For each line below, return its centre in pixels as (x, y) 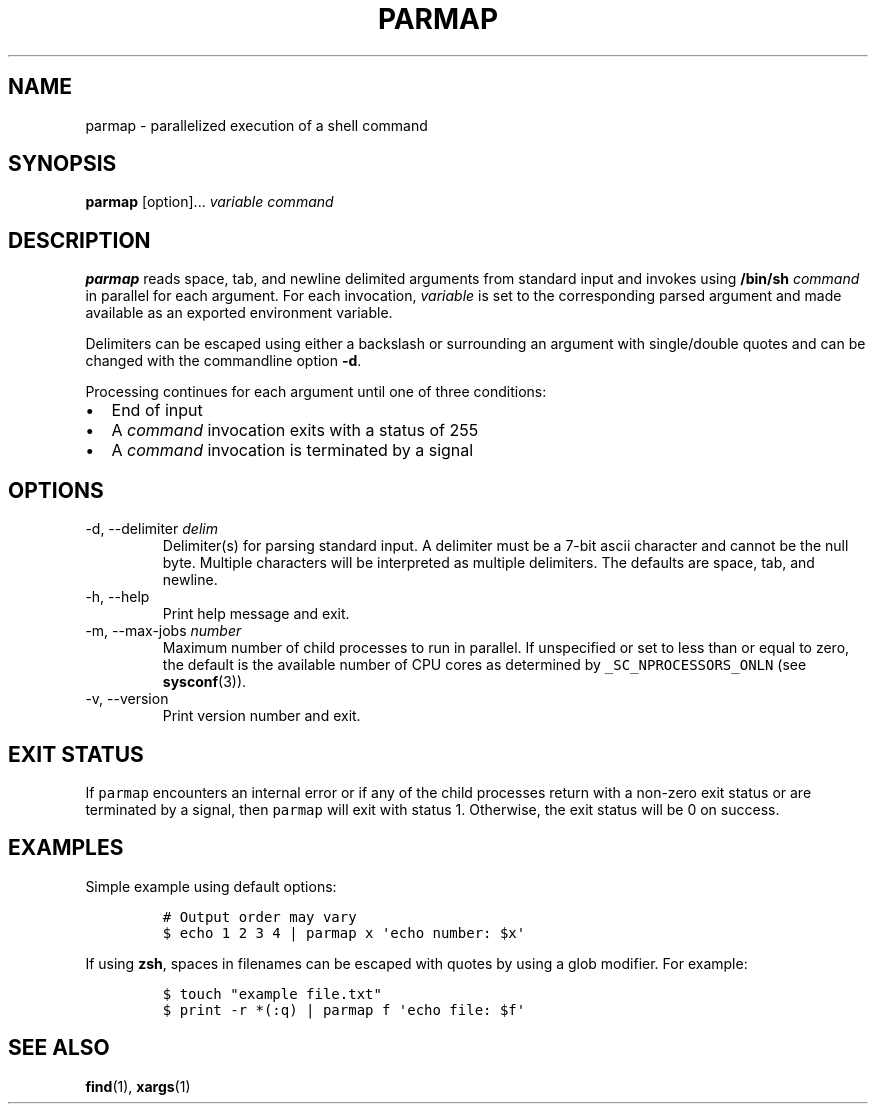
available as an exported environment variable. (239, 313)
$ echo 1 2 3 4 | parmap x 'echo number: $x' (344, 932)
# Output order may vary (259, 916)
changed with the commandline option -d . (223, 361)
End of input (157, 410)
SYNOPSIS (62, 164)
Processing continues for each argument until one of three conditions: (316, 392)
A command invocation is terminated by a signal (292, 450)
